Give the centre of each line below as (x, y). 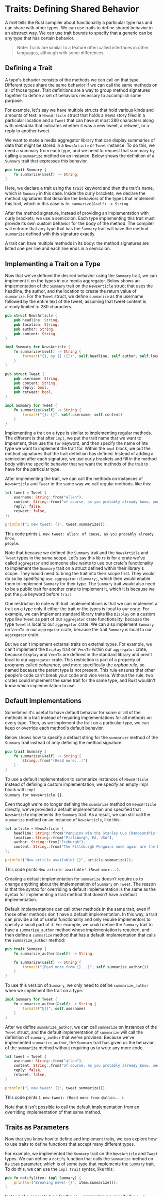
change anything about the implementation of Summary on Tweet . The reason (81, 884)
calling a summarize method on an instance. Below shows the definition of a (80, 156)
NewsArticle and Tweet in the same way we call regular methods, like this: (78, 484)
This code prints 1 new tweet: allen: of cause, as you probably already (79, 534)
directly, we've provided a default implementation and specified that (73, 809)
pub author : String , (34, 329)
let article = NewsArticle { (34, 828)
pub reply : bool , (31, 388)
